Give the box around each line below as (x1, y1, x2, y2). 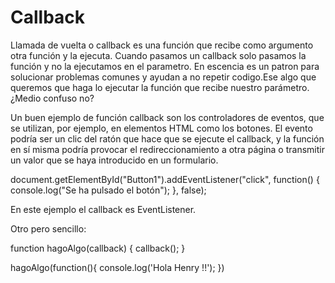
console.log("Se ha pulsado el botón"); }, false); (10, 184, 207, 196)
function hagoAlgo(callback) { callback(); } (10, 242, 186, 254)
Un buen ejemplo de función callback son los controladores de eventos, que (10, 111, 325, 123)
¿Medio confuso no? (10, 92, 95, 104)
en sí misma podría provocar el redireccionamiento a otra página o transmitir (10, 143, 325, 155)
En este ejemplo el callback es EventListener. (10, 203, 197, 215)
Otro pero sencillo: (10, 222, 87, 235)
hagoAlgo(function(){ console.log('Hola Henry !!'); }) (10, 261, 225, 273)
